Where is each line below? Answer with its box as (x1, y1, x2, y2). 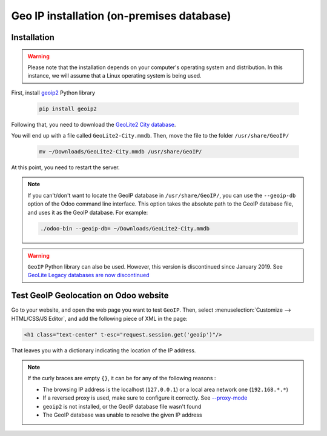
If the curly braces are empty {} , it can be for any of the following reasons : (27, 375, 216, 382)
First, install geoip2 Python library (11, 89, 96, 96)
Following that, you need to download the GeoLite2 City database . (11, 121, 176, 128)
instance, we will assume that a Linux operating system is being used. (27, 72, 202, 79)
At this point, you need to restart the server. (11, 164, 121, 171)
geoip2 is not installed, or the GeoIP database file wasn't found (42, 403, 202, 410)
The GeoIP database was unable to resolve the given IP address (42, 411, 202, 418)
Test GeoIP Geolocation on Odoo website (11, 290, 169, 301)
